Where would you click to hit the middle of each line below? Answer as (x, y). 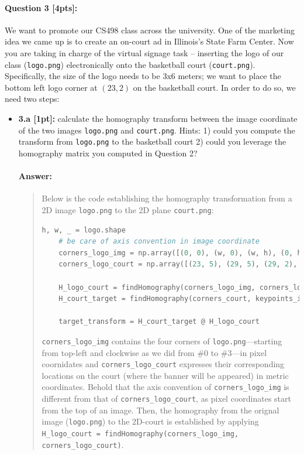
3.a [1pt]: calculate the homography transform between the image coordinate (158, 119)
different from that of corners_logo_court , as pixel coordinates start (166, 398)
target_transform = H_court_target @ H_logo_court (159, 322)
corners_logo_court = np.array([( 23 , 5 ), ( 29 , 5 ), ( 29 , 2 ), (178, 264)
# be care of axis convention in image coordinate (159, 242)
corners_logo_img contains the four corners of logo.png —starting (162, 341)
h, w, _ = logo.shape (84, 230)
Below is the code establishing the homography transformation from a (167, 198)
